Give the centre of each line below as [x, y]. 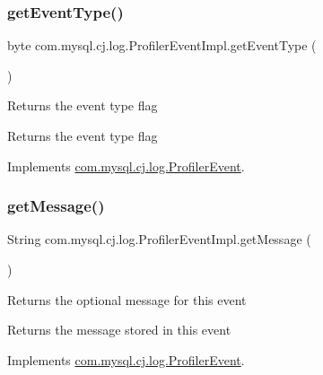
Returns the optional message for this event [127, 299]
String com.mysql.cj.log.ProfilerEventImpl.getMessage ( [159, 239]
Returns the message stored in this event [119, 330]
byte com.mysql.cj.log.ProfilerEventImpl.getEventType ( [162, 45]
